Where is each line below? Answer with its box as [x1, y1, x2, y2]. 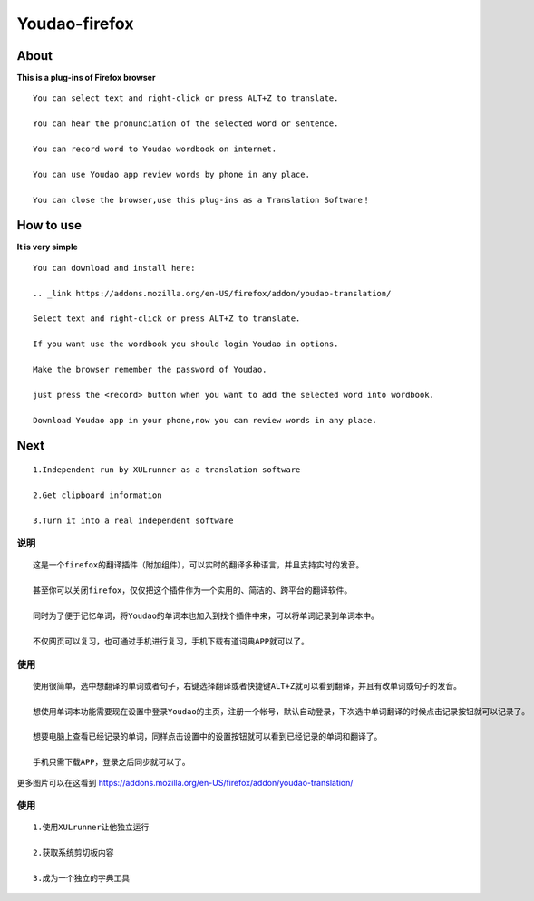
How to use [16, 218, 82, 233]
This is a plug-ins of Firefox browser [16, 73, 156, 83]
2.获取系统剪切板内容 [33, 848, 114, 858]
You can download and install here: [33, 263, 196, 273]
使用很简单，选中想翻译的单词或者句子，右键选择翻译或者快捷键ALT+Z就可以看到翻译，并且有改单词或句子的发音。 [33, 681, 462, 691]
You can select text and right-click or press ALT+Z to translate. [33, 93, 339, 103]
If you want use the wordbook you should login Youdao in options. [33, 339, 339, 349]
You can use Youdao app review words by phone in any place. [33, 169, 310, 179]
